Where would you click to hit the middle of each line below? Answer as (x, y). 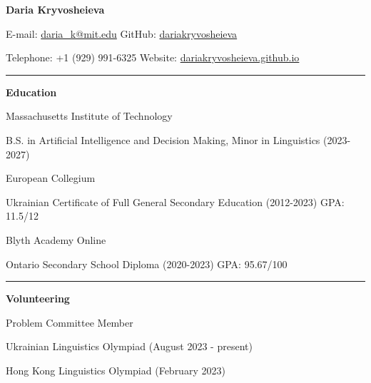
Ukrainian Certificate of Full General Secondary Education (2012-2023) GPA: (175, 201)
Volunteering (38, 298)
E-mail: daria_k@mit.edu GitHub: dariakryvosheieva (122, 33)
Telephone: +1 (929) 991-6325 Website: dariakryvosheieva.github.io (153, 57)
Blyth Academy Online (56, 239)
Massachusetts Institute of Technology (89, 116)
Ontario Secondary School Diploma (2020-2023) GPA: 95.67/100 (147, 264)
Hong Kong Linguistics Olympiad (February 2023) (116, 370)
